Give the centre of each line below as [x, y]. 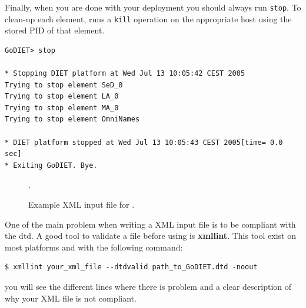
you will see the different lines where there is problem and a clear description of [148, 286]
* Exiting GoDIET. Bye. [51, 165]
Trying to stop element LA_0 [62, 97]
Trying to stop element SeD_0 [64, 85]
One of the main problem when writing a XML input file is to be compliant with [150, 224]
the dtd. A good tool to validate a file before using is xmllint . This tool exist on [150, 236]
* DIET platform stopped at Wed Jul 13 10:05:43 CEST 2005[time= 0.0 [144, 142]
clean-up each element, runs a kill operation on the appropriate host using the [148, 18]
